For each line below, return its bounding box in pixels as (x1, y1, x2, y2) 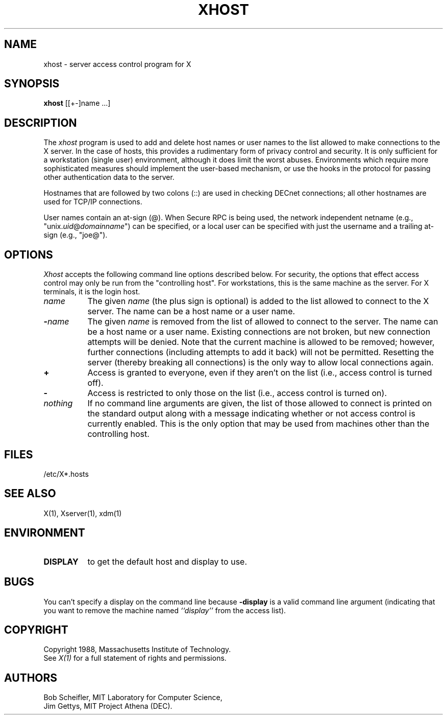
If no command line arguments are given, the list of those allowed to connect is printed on (87, 398, 432, 409)
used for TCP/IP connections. (43, 197, 142, 206)
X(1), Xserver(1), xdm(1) (43, 508, 122, 518)
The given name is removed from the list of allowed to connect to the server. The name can (87, 316, 438, 327)
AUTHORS (4, 671, 58, 684)
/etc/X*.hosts (43, 469, 89, 478)
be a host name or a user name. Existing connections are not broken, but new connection (87, 327, 431, 337)
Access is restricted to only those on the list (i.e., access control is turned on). (87, 388, 387, 399)
